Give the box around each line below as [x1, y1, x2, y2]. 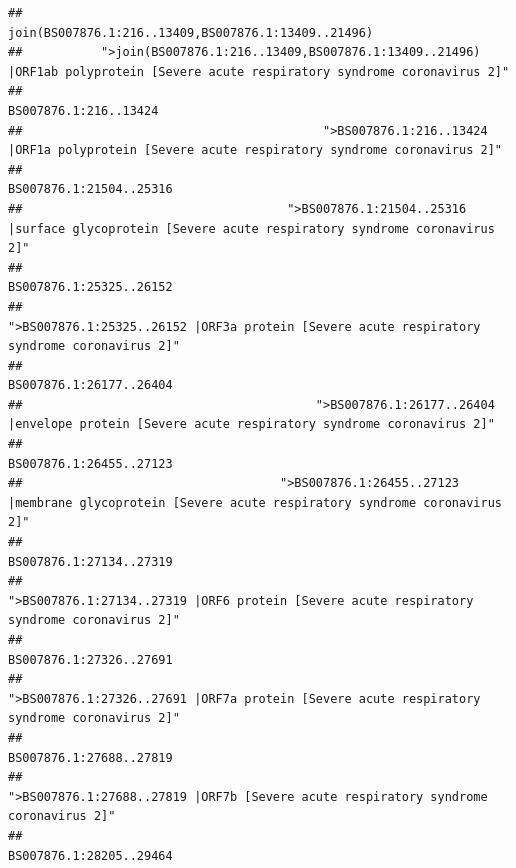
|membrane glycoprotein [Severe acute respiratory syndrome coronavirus [8, 495, 502, 510]
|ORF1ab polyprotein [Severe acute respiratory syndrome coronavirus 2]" [8, 64, 510, 79]
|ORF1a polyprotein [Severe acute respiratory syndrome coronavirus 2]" [8, 143, 502, 158]
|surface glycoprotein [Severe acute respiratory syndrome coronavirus [8, 221, 495, 236]
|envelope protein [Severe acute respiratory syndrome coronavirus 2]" [8, 417, 495, 432]
